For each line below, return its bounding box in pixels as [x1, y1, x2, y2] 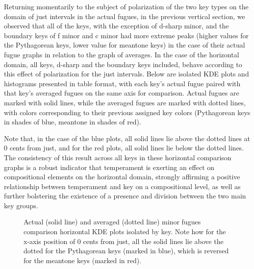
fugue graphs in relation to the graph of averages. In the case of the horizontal [4, 49, 239, 59]
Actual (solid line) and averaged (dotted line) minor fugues [24, 217, 201, 227]
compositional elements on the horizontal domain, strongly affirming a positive [4, 171, 240, 182]
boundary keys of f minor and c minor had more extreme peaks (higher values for [4, 30, 249, 40]
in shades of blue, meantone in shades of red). [4, 117, 141, 127]
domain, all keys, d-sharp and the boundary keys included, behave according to [4, 59, 242, 69]
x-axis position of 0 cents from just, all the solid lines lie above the [24, 236, 224, 246]
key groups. [4, 200, 38, 210]
